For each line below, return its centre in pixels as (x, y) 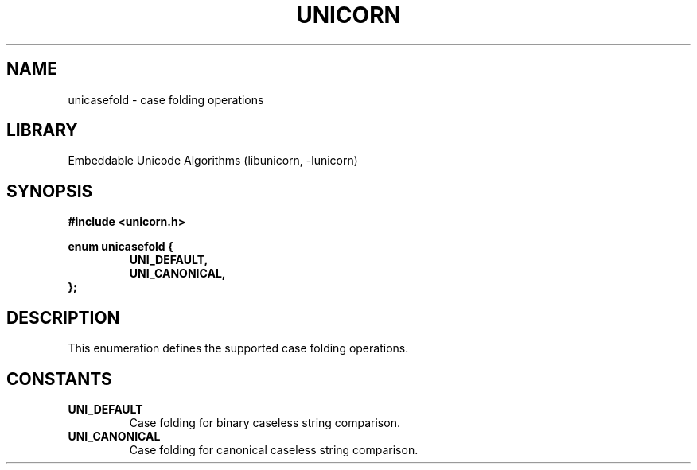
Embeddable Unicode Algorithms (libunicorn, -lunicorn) (213, 161)
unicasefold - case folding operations (166, 99)
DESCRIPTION (63, 317)
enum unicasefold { (121, 247)
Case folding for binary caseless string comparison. (265, 422)
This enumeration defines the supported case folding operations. (238, 348)
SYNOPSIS (50, 191)
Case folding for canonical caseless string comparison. (274, 449)
